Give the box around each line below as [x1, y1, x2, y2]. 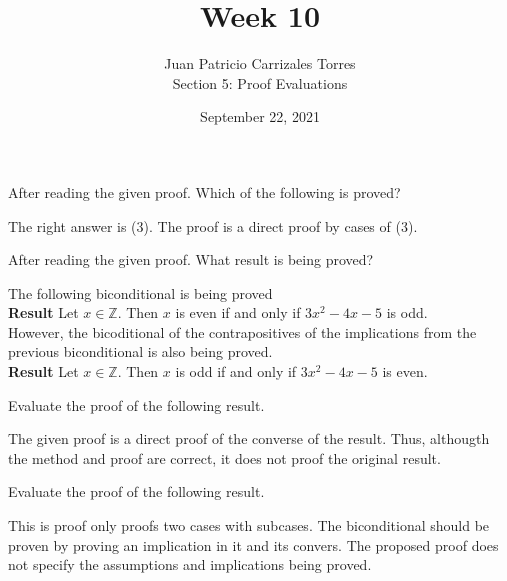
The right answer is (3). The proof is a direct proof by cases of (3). [8, 215, 418, 236]
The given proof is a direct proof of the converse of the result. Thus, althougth [8, 428, 490, 449]
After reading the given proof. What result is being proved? [8, 249, 374, 270]
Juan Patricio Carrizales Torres [164, 53, 356, 74]
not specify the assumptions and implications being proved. [8, 554, 372, 575]
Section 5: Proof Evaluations [172, 72, 348, 93]
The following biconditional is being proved [8, 282, 273, 303]
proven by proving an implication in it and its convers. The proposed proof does [8, 534, 499, 555]
